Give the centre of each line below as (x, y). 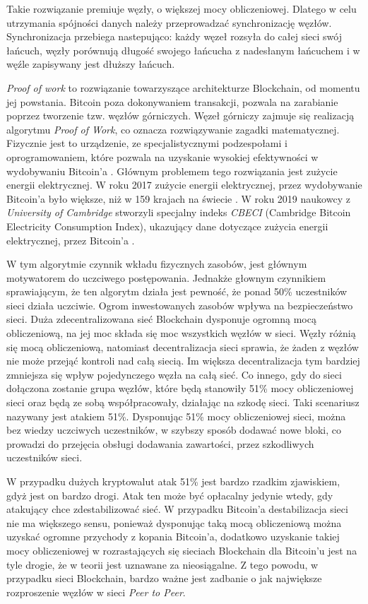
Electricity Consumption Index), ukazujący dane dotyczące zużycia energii (167, 226)
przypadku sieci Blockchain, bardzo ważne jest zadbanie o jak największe (164, 578)
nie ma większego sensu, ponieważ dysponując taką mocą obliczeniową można (174, 522)
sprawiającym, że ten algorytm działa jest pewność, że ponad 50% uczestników (177, 291)
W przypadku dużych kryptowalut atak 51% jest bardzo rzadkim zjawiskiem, (173, 481)
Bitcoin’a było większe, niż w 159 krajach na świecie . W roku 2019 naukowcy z (178, 198)
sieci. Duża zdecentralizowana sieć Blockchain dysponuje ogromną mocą (161, 319)
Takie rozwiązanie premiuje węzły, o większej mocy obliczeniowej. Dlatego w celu (182, 8)
